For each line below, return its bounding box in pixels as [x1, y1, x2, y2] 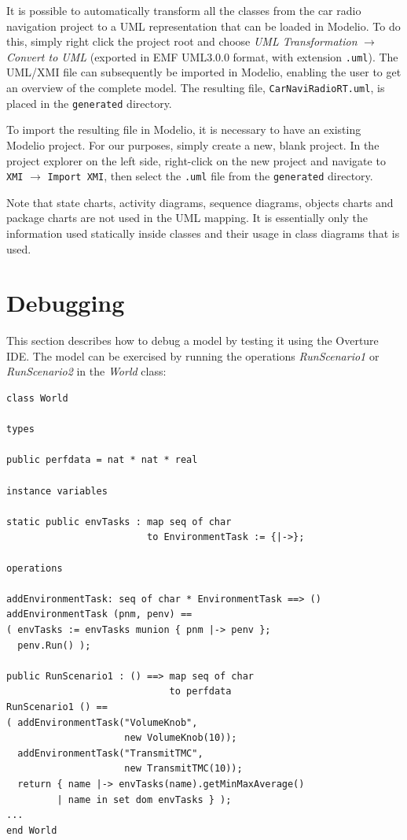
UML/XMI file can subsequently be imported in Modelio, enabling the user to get [6, 64, 401, 80]
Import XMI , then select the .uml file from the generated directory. [47, 168, 373, 184]
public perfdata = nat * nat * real [6, 454, 198, 466]
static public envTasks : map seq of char [6, 516, 232, 527]
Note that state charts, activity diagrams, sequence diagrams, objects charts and [6, 194, 394, 210]
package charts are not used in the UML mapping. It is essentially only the [6, 209, 368, 226]
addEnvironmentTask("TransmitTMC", [17, 747, 203, 759]
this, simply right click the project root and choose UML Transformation [6, 33, 357, 50]
